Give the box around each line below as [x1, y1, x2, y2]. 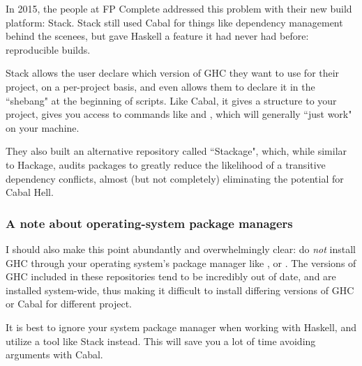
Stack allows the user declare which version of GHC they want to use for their [6, 66, 340, 80]
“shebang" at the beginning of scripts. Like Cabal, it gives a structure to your [6, 93, 337, 107]
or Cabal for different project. [6, 296, 133, 311]
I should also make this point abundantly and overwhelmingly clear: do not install [6, 241, 356, 256]
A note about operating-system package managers [6, 214, 293, 231]
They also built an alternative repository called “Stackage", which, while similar [6, 144, 347, 158]
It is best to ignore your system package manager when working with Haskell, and [6, 319, 356, 334]
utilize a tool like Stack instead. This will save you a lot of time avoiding [6, 333, 316, 348]
